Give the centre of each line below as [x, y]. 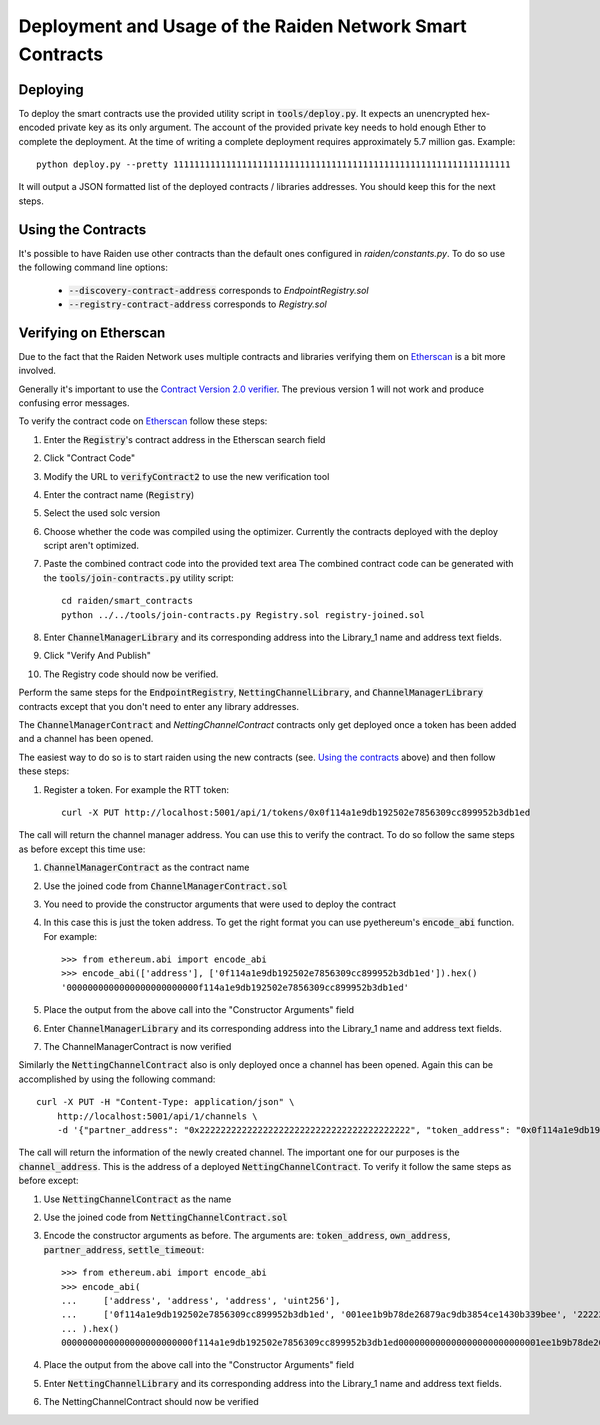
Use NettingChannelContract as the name [137, 1199]
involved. [37, 371]
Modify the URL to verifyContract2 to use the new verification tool [186, 476]
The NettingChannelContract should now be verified [151, 1402]
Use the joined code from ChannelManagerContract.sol [166, 886]
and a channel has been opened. [86, 739]
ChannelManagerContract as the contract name [146, 867]
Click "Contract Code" [89, 458]
